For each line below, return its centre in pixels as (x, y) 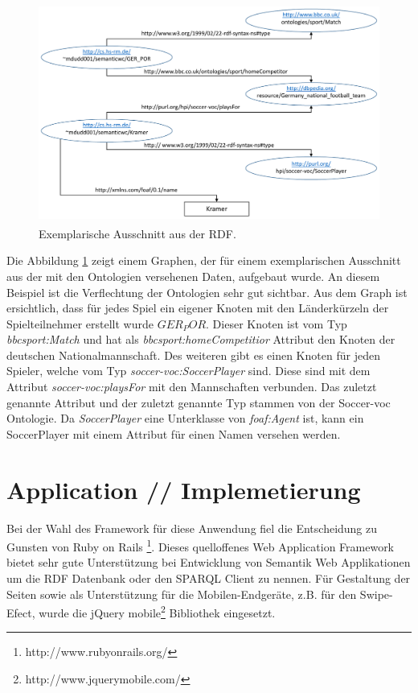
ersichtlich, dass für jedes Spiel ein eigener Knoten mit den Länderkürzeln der (198, 308)
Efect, (21, 612)
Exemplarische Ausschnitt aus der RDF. (137, 233)
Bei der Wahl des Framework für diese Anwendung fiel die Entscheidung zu (192, 528)
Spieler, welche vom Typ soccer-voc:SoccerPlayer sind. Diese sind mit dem (189, 371)
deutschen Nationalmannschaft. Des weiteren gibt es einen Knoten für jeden (193, 355)
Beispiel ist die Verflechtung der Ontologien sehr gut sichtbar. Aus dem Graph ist (207, 292)
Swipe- (376, 594)
